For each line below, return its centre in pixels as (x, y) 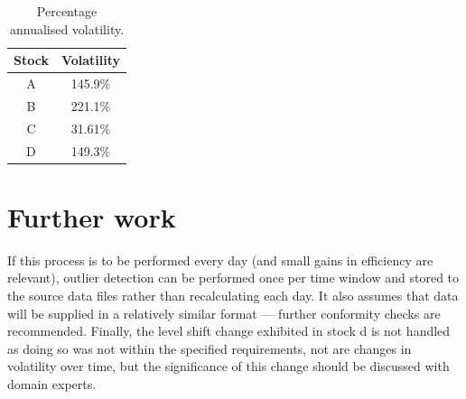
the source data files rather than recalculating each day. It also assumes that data (233, 295)
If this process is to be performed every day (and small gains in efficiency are (220, 260)
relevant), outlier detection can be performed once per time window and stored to (233, 278)
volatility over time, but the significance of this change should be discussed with (228, 366)
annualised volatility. (67, 28)
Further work (92, 216)
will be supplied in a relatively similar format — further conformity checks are (224, 313)
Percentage (67, 11)
